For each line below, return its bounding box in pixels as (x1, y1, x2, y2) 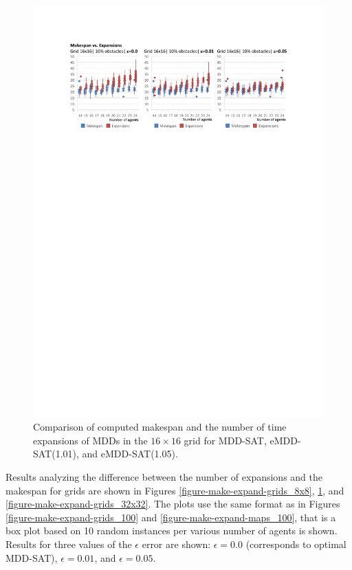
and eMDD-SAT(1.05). (82, 446, 178, 461)
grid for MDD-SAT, (184, 433, 267, 447)
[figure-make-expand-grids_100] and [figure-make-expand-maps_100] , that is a (5, 510, 336, 524)
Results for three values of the (5, 537, 132, 551)
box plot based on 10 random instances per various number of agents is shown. (5, 523, 338, 538)
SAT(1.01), (33, 446, 79, 461)
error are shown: (142, 537, 211, 551)
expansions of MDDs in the (33, 433, 148, 447)
